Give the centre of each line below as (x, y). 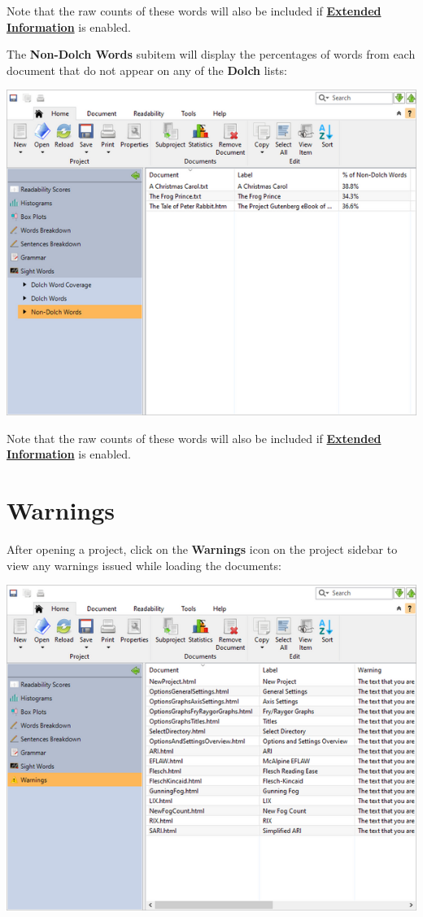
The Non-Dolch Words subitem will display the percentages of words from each (211, 54)
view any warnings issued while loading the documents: (144, 565)
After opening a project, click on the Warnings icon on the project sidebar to (202, 549)
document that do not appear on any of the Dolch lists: (147, 70)
